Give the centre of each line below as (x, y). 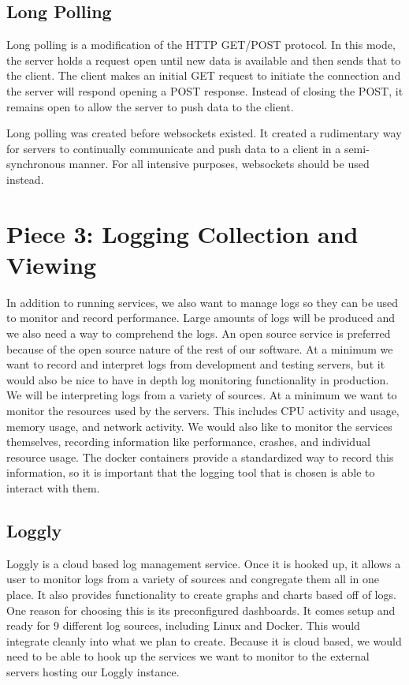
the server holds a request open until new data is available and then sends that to (204, 60)
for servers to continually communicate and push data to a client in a (174, 148)
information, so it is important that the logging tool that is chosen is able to (191, 472)
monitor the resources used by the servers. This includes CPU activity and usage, (203, 411)
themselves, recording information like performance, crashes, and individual (188, 442)
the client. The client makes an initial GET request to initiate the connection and (204, 75)
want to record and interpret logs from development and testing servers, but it (196, 364)
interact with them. (53, 487)
